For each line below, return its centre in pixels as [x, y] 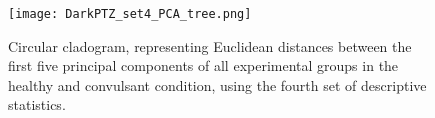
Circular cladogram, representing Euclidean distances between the [210, 45]
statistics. [37, 104]
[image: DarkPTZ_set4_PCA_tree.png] [130, 14]
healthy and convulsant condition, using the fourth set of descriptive [217, 84]
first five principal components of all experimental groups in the [203, 65]
